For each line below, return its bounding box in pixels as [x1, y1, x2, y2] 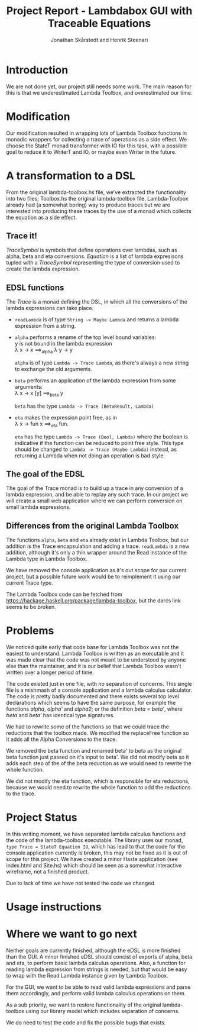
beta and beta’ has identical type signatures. [6, 712, 115, 719]
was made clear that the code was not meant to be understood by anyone [6, 656, 186, 663]
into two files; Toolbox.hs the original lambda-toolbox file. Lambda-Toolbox [6, 195, 189, 202]
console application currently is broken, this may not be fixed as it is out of [6, 849, 188, 856]
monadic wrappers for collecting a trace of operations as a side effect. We [6, 136, 187, 143]
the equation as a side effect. [6, 214, 77, 221]
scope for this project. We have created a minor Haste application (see [6, 856, 178, 863]
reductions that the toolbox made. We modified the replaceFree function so [6, 730, 189, 737]
